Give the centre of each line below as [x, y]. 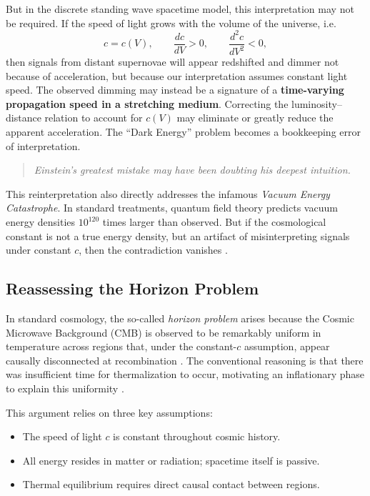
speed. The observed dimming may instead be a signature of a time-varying [175, 90]
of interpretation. [43, 145]
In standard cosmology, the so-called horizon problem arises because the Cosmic [180, 318]
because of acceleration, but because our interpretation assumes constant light [177, 75]
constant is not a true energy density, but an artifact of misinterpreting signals [178, 235]
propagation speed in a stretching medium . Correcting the [147, 103]
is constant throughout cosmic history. [197, 436]
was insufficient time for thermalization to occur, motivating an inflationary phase [185, 374]
